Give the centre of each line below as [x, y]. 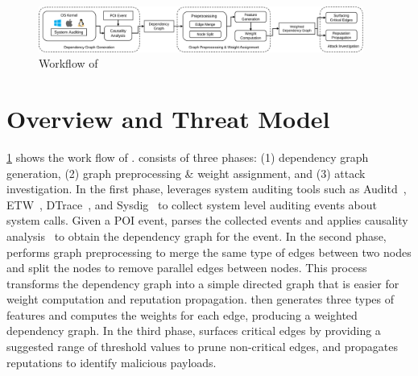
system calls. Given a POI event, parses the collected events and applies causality [207, 220]
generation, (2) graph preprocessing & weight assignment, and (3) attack [186, 173]
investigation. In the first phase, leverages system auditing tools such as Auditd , [207, 189]
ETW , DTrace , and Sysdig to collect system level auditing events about [192, 204]
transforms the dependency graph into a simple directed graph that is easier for [203, 283]
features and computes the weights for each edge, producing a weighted [182, 314]
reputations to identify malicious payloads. [112, 362]
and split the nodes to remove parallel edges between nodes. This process [187, 268]
